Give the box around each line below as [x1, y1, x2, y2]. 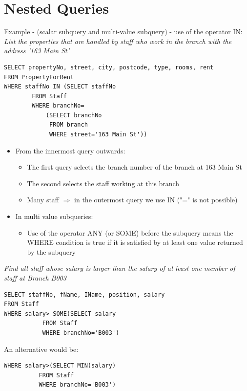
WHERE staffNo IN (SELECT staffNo [4, 83, 116, 90]
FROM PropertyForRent [4, 73, 74, 81]
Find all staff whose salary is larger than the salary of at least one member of [4, 263, 235, 273]
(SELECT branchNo [45, 111, 102, 119]
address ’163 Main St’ [4, 45, 70, 56]
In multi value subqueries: [15, 211, 93, 221]
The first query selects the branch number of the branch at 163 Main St [27, 162, 242, 172]
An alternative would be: [4, 344, 79, 354]
